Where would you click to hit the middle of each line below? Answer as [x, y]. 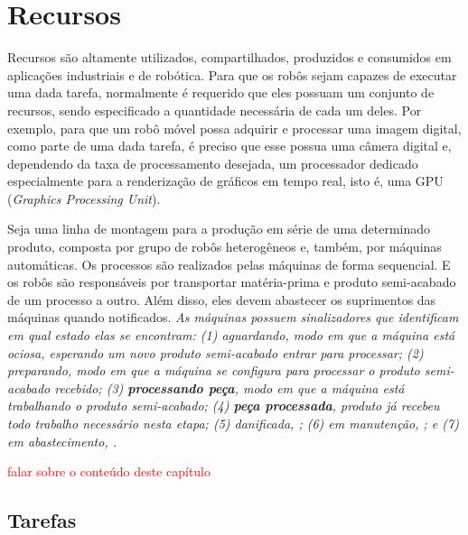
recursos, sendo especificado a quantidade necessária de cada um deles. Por [215, 110]
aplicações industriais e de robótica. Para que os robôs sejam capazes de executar [232, 74]
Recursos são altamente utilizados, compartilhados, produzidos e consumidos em [229, 57]
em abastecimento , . [62, 441]
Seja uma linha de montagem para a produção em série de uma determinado [219, 229]
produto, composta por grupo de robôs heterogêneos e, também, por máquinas [225, 247]
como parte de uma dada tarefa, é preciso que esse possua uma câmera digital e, [229, 146]
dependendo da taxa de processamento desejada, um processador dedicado [213, 163]
